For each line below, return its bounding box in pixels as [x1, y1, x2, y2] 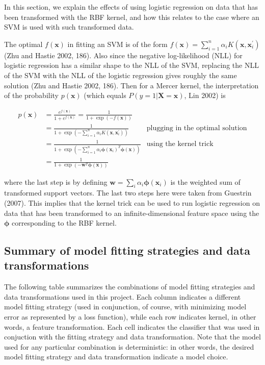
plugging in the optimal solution [146, 125, 247, 132]
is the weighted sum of [170, 176, 241, 187]
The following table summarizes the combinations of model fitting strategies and [4, 281, 255, 292]
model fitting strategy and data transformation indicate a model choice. [4, 351, 228, 362]
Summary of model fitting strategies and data [4, 242, 250, 258]
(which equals [84, 90, 126, 101]
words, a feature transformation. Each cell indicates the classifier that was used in [4, 321, 260, 332]
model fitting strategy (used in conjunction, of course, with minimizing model [4, 301, 247, 312]
